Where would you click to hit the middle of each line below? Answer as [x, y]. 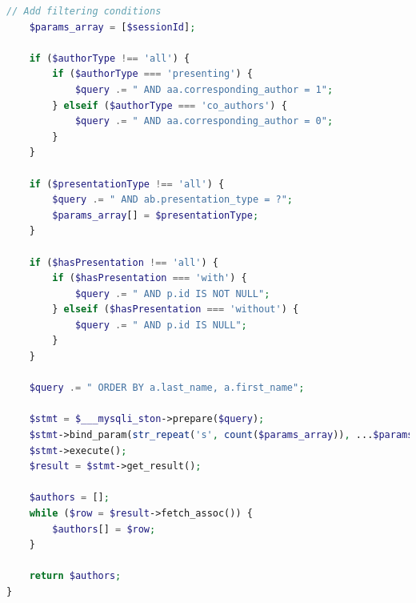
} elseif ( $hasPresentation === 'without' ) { [176, 310]
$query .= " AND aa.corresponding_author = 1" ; [204, 89]
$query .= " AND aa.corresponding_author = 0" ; [204, 121]
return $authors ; [75, 576]
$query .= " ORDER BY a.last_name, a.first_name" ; [167, 388]
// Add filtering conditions [84, 11]
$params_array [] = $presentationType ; [156, 215]
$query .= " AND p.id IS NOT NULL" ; [172, 293]
